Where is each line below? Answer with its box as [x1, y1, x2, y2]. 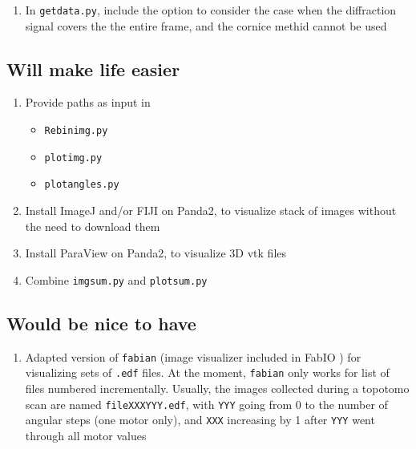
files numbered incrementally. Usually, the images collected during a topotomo [25, 379, 410, 396]
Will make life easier [6, 56, 180, 81]
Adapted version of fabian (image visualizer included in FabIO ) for [25, 348, 361, 365]
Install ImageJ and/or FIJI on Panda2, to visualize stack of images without [25, 202, 397, 219]
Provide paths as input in [25, 94, 151, 111]
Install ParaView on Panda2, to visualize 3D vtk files [25, 245, 287, 261]
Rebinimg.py [44, 125, 108, 137]
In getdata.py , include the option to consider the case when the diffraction [25, 2, 397, 18]
